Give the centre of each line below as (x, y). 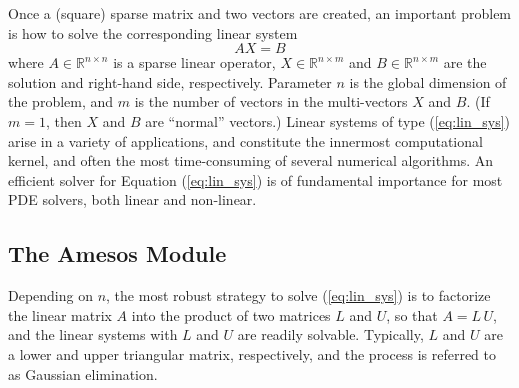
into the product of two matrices (231, 314)
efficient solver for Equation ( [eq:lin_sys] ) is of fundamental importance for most (255, 179)
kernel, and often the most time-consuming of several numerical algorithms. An (251, 160)
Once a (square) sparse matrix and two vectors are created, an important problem (260, 13)
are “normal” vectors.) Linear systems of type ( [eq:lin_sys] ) (328, 120)
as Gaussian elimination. (83, 373)
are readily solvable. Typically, (330, 334)
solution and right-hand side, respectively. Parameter (170, 81)
